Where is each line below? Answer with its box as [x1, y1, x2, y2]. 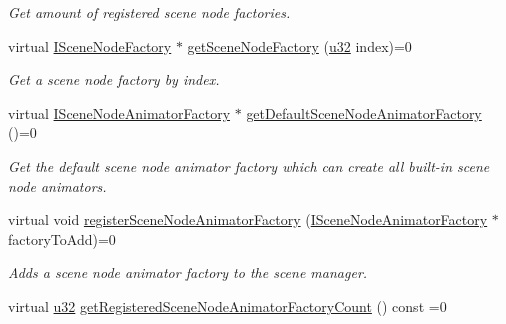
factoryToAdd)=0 [8, 228, 116, 249]
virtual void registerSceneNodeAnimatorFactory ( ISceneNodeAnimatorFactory [8, 209, 488, 230]
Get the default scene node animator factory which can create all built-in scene [8, 155, 490, 176]
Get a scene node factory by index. [8, 69, 220, 90]
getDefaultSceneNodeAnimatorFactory [246, 102, 482, 123]
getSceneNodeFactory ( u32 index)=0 [187, 35, 412, 56]
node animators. [8, 175, 107, 196]
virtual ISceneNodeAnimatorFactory [8, 102, 231, 123]
